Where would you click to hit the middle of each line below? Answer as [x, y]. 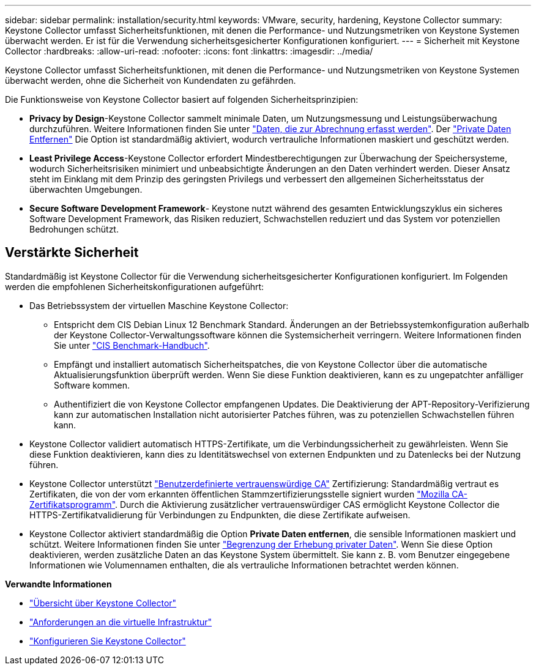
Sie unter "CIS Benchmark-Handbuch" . [132, 345]
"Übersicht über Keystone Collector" [103, 603]
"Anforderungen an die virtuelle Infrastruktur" [121, 622]
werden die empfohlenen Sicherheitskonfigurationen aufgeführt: [135, 286]
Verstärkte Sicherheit [72, 253]
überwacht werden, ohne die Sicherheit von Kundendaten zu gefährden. [151, 80]
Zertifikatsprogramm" [72, 504]
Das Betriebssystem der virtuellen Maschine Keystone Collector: [159, 305]
